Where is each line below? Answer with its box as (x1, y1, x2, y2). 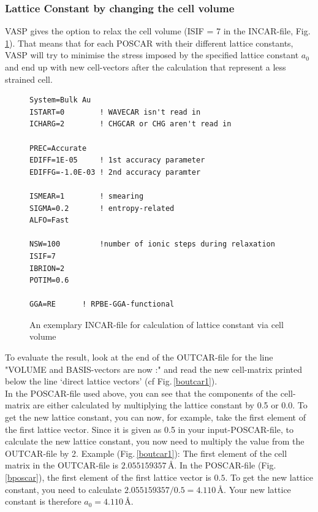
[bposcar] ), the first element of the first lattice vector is (5, 471, 211, 483)
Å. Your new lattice (217, 483, 291, 495)
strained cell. (5, 72, 53, 85)
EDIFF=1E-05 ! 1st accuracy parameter (29, 156, 205, 165)
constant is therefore (5, 495, 81, 508)
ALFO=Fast (29, 216, 69, 225)
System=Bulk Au (29, 96, 91, 105)
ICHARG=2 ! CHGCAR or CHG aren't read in (29, 120, 232, 129)
